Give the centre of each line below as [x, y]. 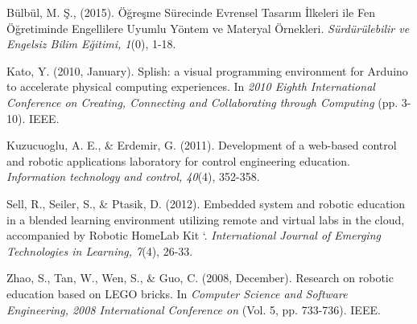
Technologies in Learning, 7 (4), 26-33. [100, 250]
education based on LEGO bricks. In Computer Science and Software [177, 293]
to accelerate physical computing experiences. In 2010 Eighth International [191, 86]
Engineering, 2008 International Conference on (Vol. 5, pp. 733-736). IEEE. [194, 309]
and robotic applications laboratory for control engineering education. [178, 160]
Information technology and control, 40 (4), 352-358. [133, 176]
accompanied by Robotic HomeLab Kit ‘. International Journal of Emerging [194, 235]
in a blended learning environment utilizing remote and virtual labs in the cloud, [206, 219]
